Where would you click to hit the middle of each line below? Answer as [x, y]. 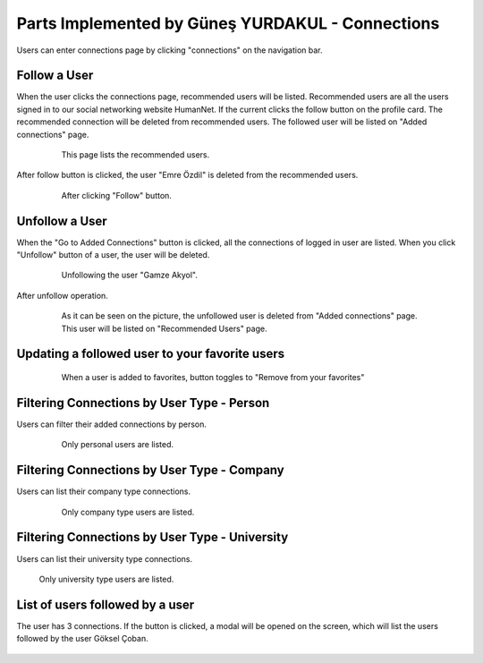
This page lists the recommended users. [136, 155]
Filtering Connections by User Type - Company [151, 470]
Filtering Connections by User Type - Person [143, 403]
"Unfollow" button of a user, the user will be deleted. [113, 255]
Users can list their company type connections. [104, 491]
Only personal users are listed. [118, 445]
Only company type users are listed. [128, 512]
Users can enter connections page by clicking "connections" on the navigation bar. [169, 50]
